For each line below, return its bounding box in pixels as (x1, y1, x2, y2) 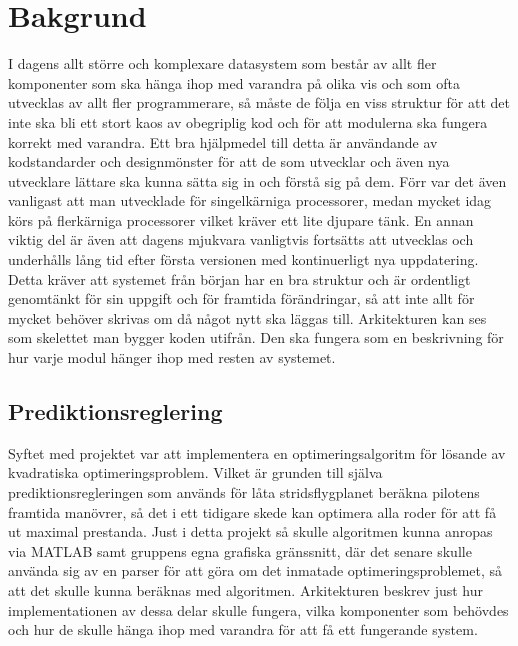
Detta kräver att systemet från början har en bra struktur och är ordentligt (8, 268, 471, 289)
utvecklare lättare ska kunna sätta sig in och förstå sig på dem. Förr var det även (8, 170, 507, 191)
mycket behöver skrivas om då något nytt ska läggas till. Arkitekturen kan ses (8, 307, 487, 328)
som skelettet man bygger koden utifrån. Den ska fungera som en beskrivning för (8, 327, 504, 348)
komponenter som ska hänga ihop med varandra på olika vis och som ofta (8, 72, 460, 93)
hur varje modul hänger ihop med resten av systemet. (8, 347, 336, 368)
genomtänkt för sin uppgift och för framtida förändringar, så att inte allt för (8, 288, 475, 309)
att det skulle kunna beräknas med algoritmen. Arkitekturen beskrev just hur (8, 579, 484, 600)
